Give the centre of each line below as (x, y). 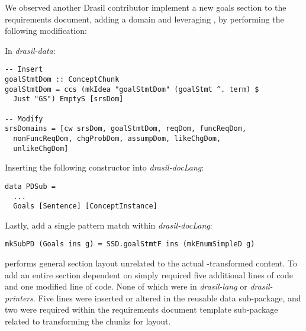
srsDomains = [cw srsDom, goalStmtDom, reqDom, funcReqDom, (126, 129)
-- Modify (24, 119)
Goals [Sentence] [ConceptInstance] (85, 206)
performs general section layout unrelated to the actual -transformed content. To (151, 263)
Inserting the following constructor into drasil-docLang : (104, 167)
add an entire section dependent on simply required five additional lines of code (149, 274)
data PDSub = (30, 186)
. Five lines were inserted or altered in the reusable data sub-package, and (167, 298)
